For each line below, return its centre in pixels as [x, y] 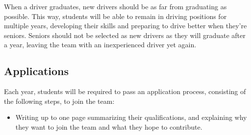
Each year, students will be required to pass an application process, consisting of [125, 91]
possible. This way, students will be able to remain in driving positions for [115, 16]
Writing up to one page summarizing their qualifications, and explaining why [131, 117]
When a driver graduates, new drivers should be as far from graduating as [115, 6]
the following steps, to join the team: [59, 101]
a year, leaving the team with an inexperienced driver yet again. [100, 45]
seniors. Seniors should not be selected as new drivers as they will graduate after [125, 35]
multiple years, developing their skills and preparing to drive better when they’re [125, 26]
